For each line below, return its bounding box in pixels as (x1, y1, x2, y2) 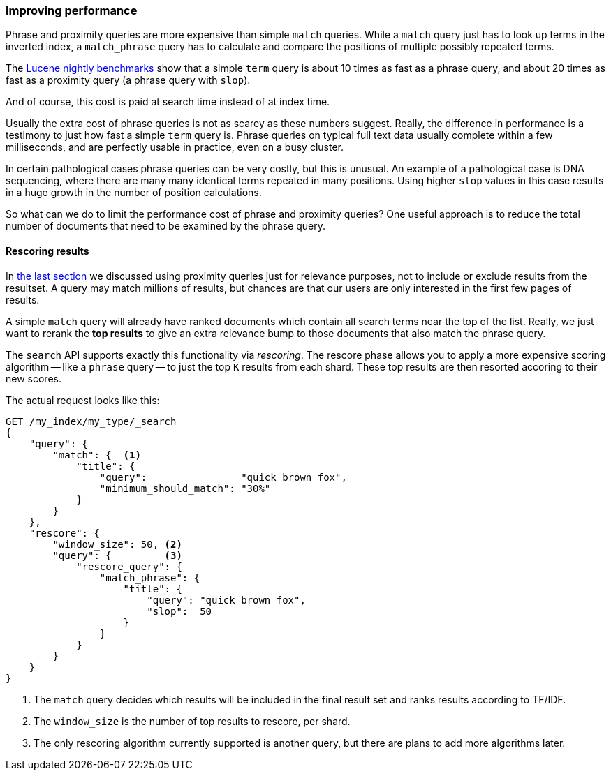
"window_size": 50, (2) (52, 538, 182, 550)
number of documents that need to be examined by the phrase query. (6, 220, 326, 232)
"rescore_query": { (76, 560, 182, 572)
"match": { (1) (52, 449, 141, 461)
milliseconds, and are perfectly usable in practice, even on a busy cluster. (6, 141, 344, 154)
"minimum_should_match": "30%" (99, 482, 271, 494)
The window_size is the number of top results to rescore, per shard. (34, 715, 351, 727)
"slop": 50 (147, 605, 212, 617)
